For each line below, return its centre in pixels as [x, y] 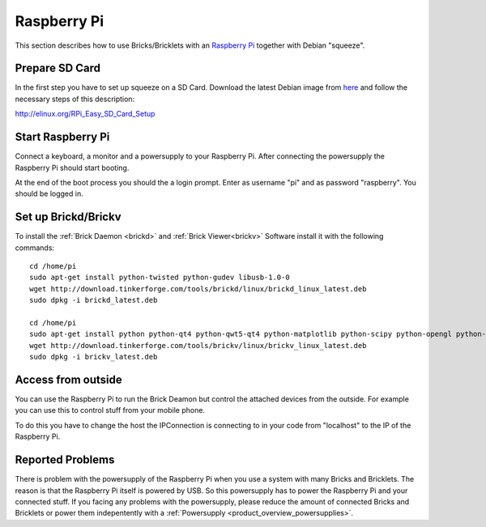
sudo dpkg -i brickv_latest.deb [94, 357]
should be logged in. [49, 193]
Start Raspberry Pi [62, 137]
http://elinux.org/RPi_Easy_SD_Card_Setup [85, 114]
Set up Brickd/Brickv [68, 217]
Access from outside [69, 379]
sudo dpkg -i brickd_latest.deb [94, 300]
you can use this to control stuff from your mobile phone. [110, 410]
